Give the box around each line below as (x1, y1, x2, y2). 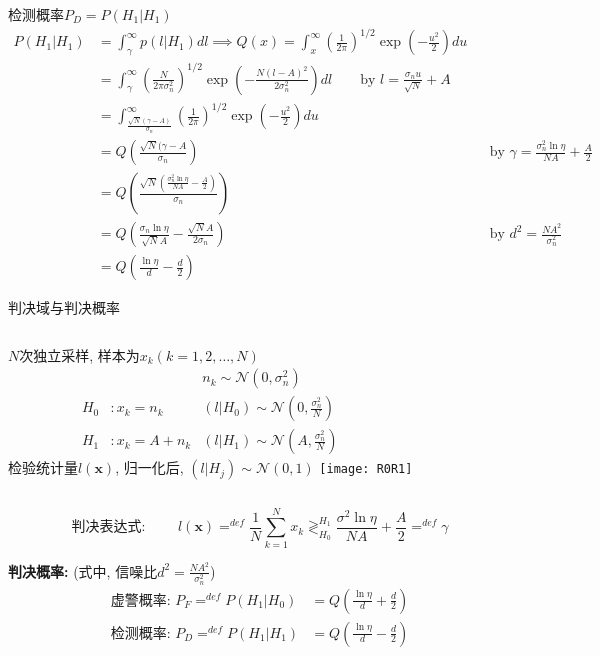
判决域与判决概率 (8, 297, 120, 318)
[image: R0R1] (319, 462, 413, 477)
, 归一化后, (115, 457, 184, 478)
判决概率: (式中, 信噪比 (8, 560, 158, 581)
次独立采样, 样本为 (19, 344, 140, 365)
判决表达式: (71, 520, 146, 535)
